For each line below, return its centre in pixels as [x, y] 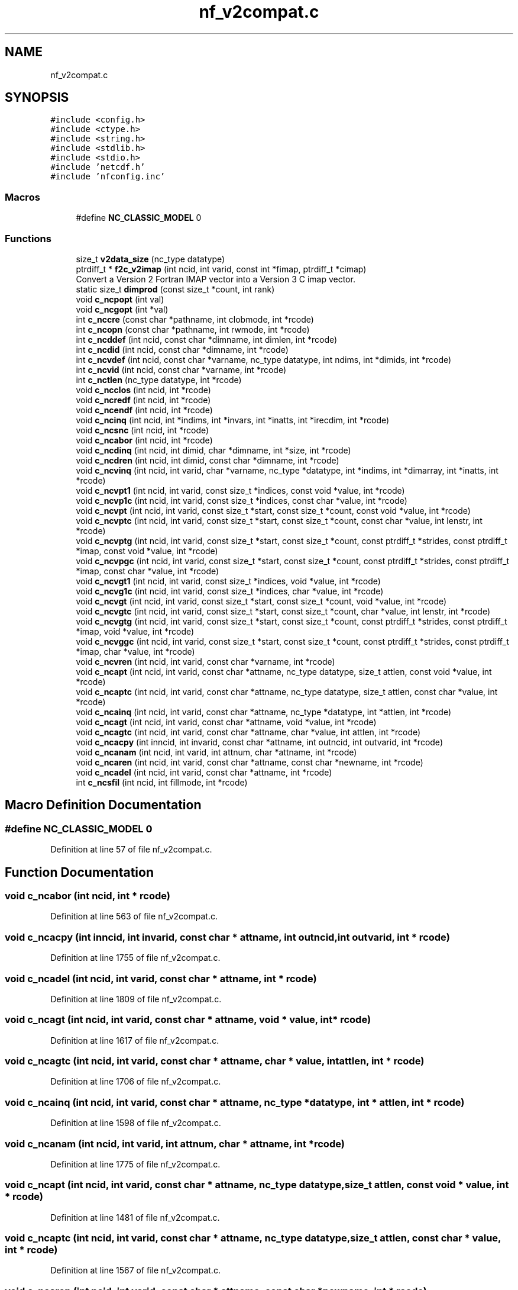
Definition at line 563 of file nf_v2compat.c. [134, 916]
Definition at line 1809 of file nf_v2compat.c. [136, 999]
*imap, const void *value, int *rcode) [147, 551]
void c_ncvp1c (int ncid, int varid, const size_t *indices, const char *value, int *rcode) [242, 500]
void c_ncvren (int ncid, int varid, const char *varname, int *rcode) [205, 661]
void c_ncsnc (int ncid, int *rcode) [143, 430]
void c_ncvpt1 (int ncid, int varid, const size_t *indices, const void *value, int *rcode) [240, 490]
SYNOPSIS [37, 98]
